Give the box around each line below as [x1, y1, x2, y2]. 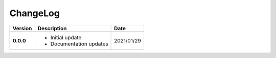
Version [12, 25, 32, 32]
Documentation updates [50, 40, 108, 47]
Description [37, 25, 67, 32]
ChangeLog [9, 8, 60, 19]
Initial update [50, 34, 82, 41]
